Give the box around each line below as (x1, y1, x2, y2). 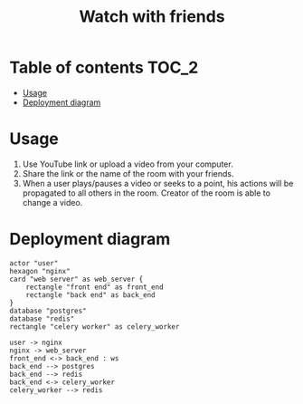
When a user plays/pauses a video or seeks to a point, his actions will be (22, 178, 294, 188)
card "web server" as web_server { (9, 274, 144, 284)
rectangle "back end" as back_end (25, 290, 156, 300)
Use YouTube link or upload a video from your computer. (22, 159, 233, 169)
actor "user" (9, 258, 59, 268)
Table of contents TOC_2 (9, 57, 199, 78)
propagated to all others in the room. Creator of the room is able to (22, 188, 271, 198)
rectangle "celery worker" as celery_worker (9, 322, 180, 332)
